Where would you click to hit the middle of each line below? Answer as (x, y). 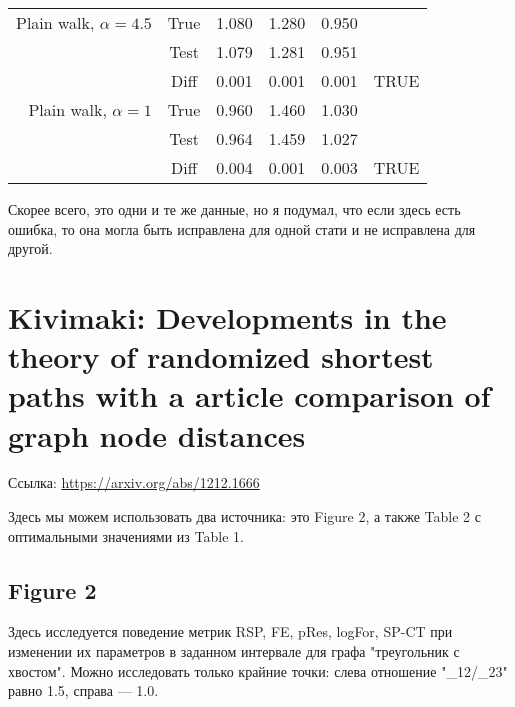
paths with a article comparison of (249, 395)
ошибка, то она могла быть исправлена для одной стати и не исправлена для (242, 228)
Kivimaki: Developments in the (227, 316)
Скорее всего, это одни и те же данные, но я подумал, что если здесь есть (234, 209)
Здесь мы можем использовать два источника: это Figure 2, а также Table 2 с (244, 516)
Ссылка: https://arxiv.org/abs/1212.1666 (134, 482)
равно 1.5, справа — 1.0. (83, 690)
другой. (30, 248)
